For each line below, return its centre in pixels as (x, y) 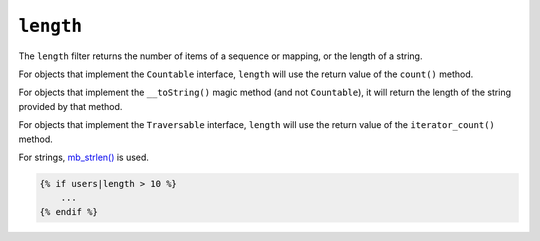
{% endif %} (69, 211)
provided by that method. (70, 106)
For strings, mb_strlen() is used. (84, 157)
